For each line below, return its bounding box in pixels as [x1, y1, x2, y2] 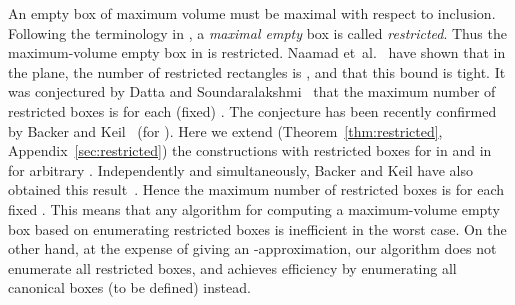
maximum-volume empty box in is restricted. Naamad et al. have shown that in [8, 42, 506, 63]
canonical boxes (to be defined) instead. [8, 277, 251, 298]
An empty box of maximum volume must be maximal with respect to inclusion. [8, 3, 496, 23]
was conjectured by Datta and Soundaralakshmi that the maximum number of [8, 81, 496, 102]
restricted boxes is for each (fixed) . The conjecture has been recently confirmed [8, 100, 497, 121]
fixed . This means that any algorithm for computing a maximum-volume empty [8, 198, 500, 219]
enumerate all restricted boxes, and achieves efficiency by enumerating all [8, 257, 457, 278]
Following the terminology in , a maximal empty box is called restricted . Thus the [8, 22, 507, 43]
